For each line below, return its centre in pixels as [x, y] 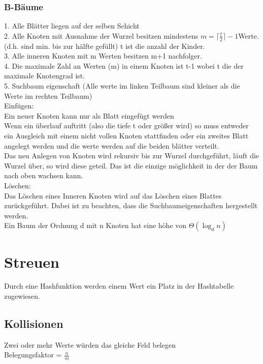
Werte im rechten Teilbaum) [48, 95]
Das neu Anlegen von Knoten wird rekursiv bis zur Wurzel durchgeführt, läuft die [132, 156]
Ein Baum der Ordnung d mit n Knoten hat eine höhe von [95, 225]
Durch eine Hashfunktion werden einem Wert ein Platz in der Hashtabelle [119, 286]
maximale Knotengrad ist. [45, 76]
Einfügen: [19, 106]
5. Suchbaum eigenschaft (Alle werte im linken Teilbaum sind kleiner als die [122, 86]
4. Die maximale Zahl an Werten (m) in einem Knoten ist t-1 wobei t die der [124, 65]
